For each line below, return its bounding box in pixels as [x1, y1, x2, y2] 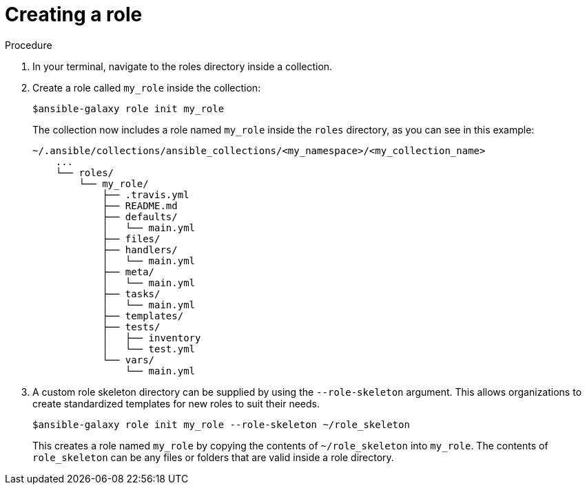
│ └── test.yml [102, 343, 196, 354]
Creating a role [5, 3, 143, 26]
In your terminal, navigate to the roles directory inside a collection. [32, 60, 333, 72]
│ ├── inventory [102, 332, 201, 343]
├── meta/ [102, 266, 155, 277]
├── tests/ [102, 321, 161, 332]
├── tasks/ [102, 288, 161, 299]
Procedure [5, 39, 52, 51]
